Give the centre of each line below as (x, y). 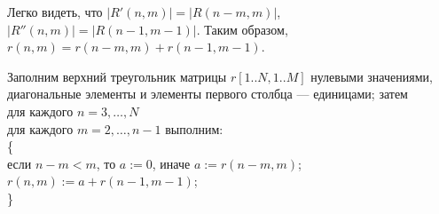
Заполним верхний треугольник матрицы (117, 76)
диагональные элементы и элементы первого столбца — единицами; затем (208, 94)
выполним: (194, 128)
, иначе (171, 163)
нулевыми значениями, (372, 76)
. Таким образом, (242, 29)
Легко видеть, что (55, 12)
